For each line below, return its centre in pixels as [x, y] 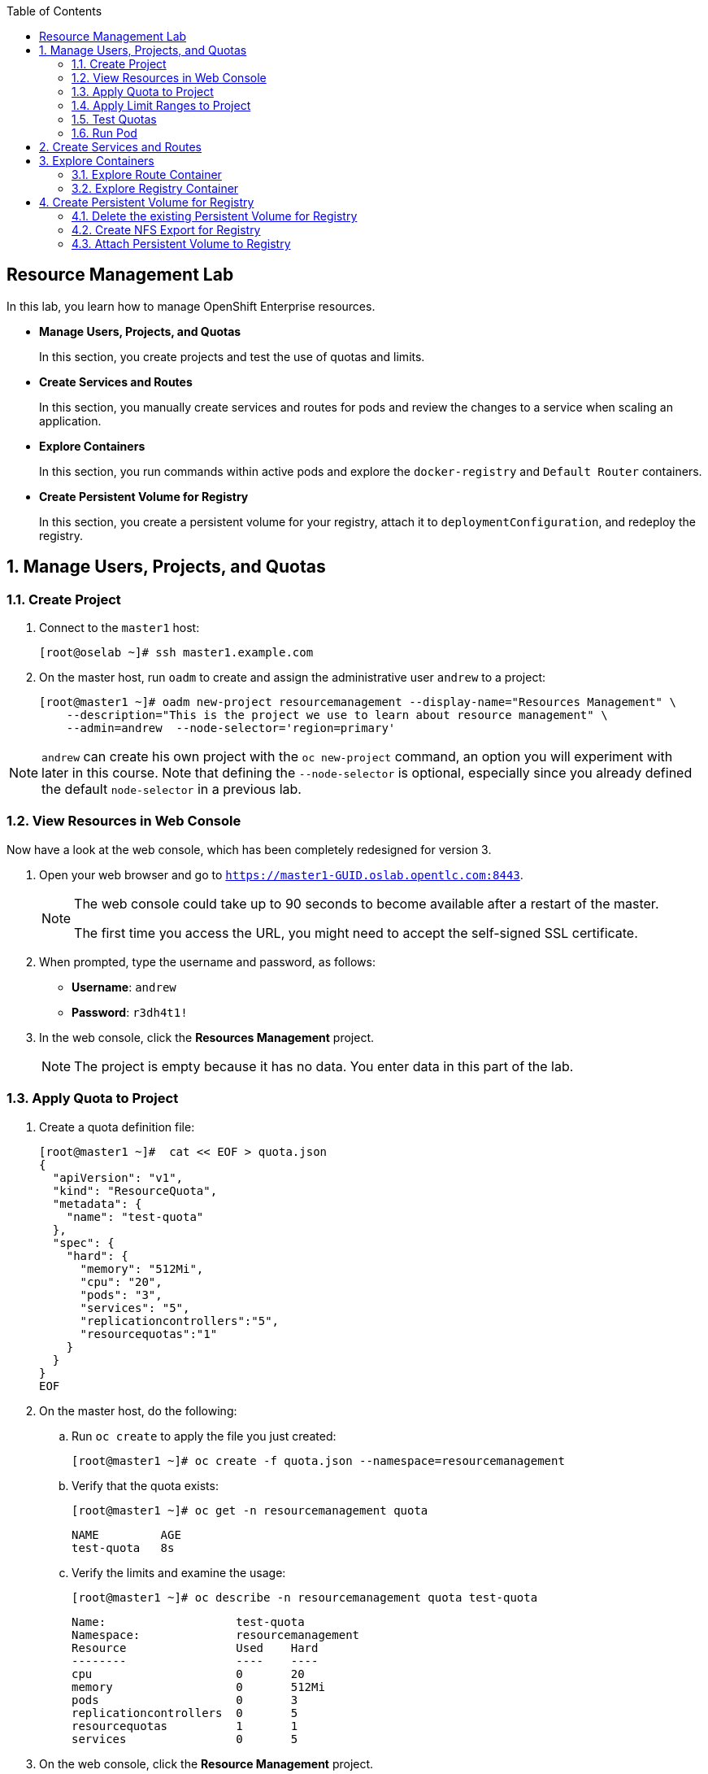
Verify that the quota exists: [145, 1485]
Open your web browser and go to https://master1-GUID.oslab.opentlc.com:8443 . [281, 874]
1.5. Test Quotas [114, 119]
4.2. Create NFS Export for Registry [166, 230]
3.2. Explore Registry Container [155, 188]
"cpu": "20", [121, 1281]
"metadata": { [97, 1203]
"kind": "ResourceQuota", [135, 1190]
